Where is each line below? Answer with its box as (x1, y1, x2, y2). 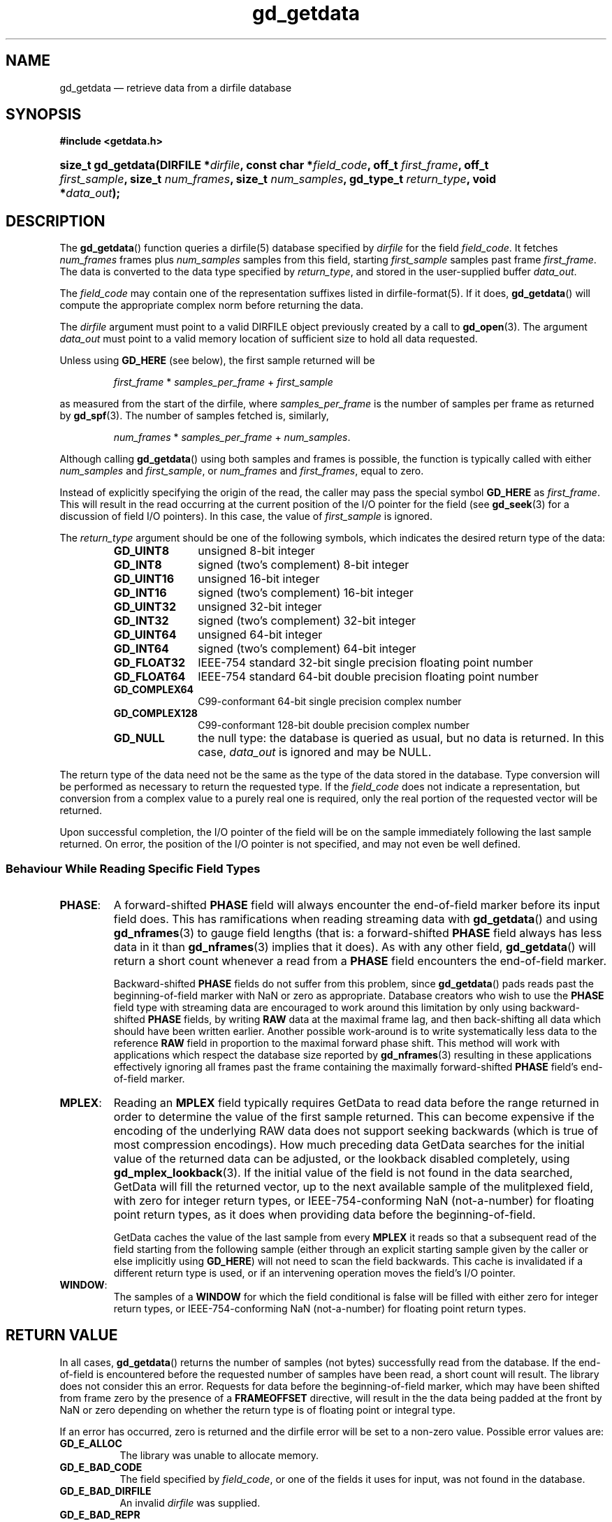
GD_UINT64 (113, 628, 177, 642)
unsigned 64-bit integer (198, 628, 323, 642)
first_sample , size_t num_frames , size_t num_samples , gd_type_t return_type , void (59, 172, 497, 187)
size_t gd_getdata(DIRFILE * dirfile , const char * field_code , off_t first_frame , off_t (59, 158, 489, 173)
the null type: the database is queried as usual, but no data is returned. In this (198, 731, 604, 746)
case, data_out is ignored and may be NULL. (198, 745, 432, 760)
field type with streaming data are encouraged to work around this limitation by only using (113, 1001, 527, 1014)
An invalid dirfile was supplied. (119, 1496, 261, 1509)
